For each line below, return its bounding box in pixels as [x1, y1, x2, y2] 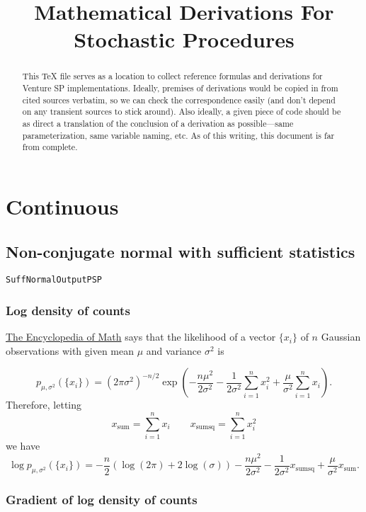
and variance [146, 343, 202, 358]
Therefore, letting [6, 397, 82, 412]
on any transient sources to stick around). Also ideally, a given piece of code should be [22, 106, 341, 118]
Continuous [6, 191, 119, 220]
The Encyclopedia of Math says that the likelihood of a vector [6, 329, 276, 344]
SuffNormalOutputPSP [6, 275, 103, 285]
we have [6, 438, 40, 453]
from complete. [22, 141, 78, 153]
